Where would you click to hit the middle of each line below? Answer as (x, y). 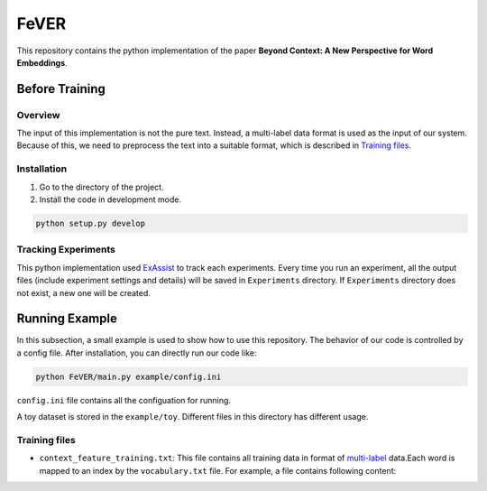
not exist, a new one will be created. (83, 292)
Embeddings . (42, 62)
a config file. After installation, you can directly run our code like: (137, 353)
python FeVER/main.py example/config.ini (129, 376)
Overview (38, 115)
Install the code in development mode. (110, 199)
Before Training (61, 89)
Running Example (67, 319)
